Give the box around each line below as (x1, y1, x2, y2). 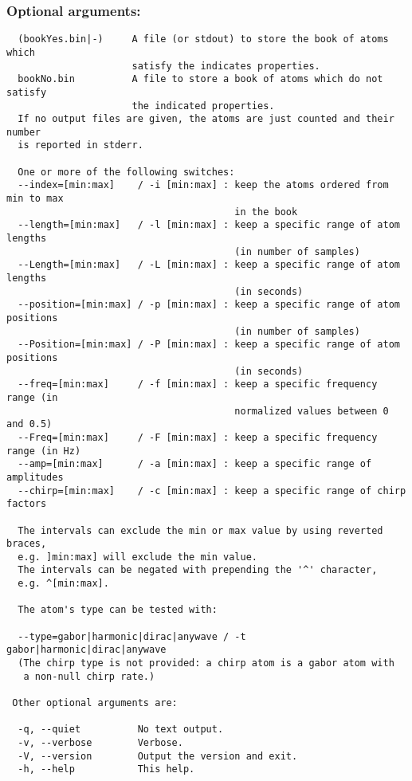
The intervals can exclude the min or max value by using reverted (18, 524, 383, 536)
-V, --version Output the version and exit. (18, 750, 298, 762)
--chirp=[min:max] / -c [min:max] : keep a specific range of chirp (18, 485, 406, 496)
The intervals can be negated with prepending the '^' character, (18, 564, 378, 576)
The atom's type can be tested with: (18, 604, 218, 616)
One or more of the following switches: (18, 166, 235, 178)
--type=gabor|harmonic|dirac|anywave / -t (18, 630, 246, 642)
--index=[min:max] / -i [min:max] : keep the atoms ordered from (18, 179, 389, 191)
